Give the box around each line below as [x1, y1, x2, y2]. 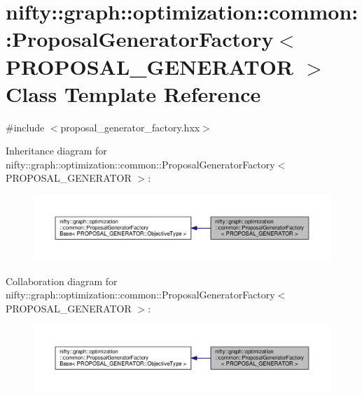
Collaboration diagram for [6, 273, 118, 288]
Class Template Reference [6, 79, 261, 108]
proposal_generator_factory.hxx [60, 120, 200, 134]
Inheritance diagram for [6, 143, 107, 158]
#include [6, 120, 45, 134]
